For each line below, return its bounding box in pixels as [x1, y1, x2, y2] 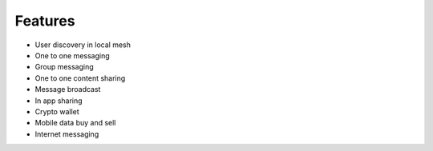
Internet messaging [34, 129, 99, 139]
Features [14, 12, 75, 30]
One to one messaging [34, 50, 110, 60]
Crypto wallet [34, 106, 79, 116]
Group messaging [34, 62, 94, 72]
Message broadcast [34, 85, 101, 94]
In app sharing [34, 96, 83, 105]
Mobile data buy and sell [34, 118, 116, 128]
